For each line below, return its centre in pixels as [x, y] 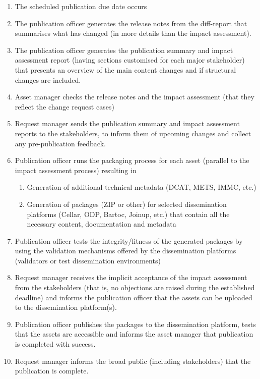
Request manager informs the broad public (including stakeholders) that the [133, 361]
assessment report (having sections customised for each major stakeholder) [130, 60]
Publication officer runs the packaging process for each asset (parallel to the [132, 160]
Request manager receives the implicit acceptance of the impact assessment [131, 277]
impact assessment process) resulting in [76, 170]
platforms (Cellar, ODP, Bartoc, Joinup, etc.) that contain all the [128, 214]
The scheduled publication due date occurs [81, 6]
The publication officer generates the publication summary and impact [124, 50]
